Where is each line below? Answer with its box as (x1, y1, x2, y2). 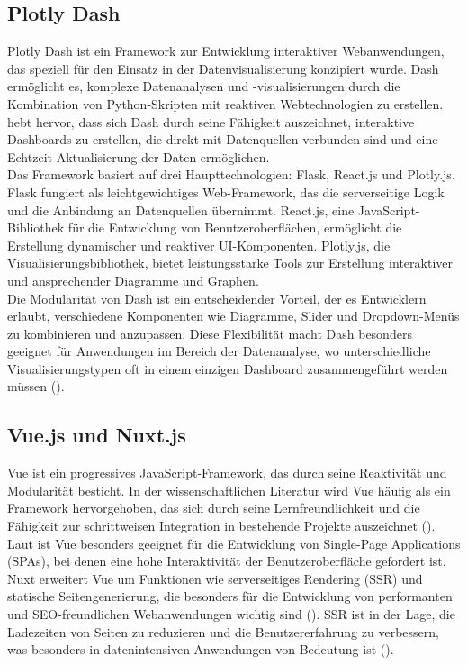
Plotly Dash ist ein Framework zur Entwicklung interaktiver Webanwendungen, (7, 41, 445, 60)
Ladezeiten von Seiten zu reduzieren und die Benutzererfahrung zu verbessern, (7, 622, 439, 641)
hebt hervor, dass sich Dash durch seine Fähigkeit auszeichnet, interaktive (7, 112, 415, 131)
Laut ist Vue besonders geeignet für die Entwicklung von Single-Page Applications (7, 533, 461, 552)
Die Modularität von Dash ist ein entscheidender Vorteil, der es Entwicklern (7, 288, 427, 307)
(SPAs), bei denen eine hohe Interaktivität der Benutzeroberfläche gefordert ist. (7, 551, 446, 570)
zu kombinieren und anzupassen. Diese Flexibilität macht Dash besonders (7, 323, 412, 342)
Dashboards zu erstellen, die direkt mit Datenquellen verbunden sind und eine (7, 130, 438, 149)
